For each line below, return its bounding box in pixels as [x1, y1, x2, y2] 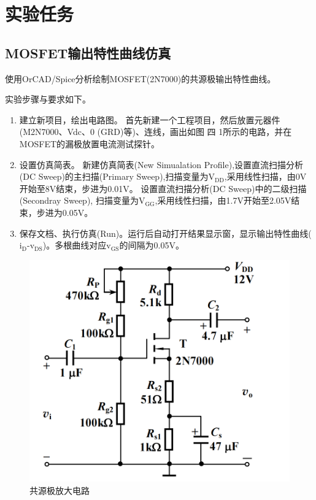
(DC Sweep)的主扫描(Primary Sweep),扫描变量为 [19, 170, 209, 183]
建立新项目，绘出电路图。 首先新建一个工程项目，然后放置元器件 [19, 113, 280, 126]
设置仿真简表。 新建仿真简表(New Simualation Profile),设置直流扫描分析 [19, 158, 304, 171]
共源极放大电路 [29, 483, 90, 496]
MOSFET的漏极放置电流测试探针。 [19, 137, 160, 150]
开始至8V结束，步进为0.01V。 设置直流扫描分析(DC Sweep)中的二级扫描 [19, 182, 307, 194]
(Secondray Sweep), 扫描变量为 [19, 194, 139, 207]
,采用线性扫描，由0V [224, 170, 307, 183]
